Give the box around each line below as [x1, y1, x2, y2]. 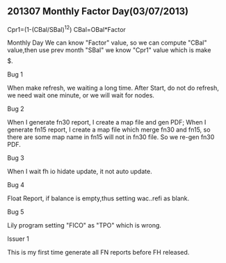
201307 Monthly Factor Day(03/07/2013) [7, 6, 189, 17]
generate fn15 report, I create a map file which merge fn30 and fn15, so [7, 125, 211, 134]
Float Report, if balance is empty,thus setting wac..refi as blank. [7, 194, 190, 202]
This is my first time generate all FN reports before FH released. [7, 248, 190, 257]
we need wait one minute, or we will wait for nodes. [7, 91, 155, 99]
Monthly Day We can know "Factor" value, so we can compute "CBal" [7, 38, 207, 47]
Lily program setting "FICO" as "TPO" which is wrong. [7, 221, 162, 230]
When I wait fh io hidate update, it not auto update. [7, 167, 152, 176]
